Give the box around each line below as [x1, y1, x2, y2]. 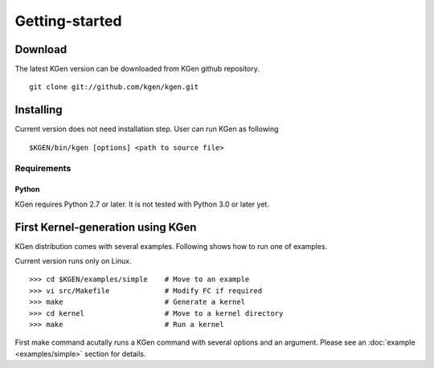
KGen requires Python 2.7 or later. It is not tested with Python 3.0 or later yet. [14, 199, 269, 209]
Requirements [14, 162, 72, 174]
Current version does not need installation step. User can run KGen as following [14, 125, 279, 134]
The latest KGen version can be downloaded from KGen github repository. [14, 64, 260, 74]
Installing [14, 103, 63, 117]
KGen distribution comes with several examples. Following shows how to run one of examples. [14, 241, 328, 251]
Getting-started [14, 12, 122, 30]
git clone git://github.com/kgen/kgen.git [29, 83, 199, 92]
